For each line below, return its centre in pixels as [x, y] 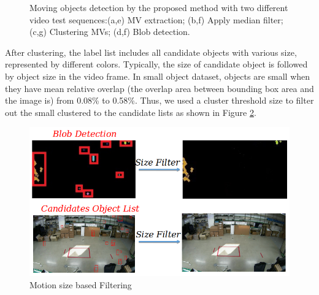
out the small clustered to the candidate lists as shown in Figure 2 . [131, 112]
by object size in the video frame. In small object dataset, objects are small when [158, 76]
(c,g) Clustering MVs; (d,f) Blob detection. [110, 32]
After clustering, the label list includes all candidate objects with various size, [151, 52]
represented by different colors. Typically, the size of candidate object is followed [156, 64]
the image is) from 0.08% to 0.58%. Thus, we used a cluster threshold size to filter [159, 100]
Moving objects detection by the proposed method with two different [159, 7]
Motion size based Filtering [81, 285]
